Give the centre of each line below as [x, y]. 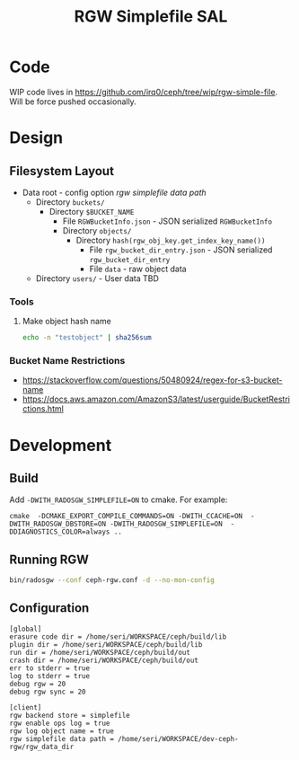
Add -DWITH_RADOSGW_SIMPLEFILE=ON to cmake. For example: [119, 499]
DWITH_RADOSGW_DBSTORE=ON [57, 524]
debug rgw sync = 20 [48, 692]
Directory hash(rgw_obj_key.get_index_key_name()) [171, 240]
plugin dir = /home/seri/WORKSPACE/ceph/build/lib [106, 644]
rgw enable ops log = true [60, 723]
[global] [26, 629]
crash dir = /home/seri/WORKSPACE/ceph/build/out [104, 660]
